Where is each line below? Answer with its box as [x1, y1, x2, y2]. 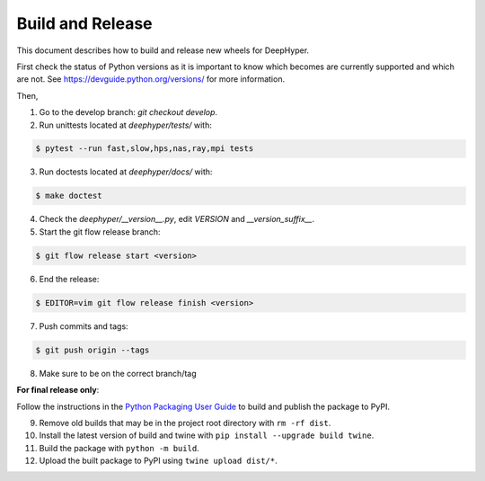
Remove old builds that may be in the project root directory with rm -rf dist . [39, 417, 331, 428]
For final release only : [16, 385, 100, 396]
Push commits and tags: [39, 320, 129, 332]
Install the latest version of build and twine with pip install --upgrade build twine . [39, 430, 375, 441]
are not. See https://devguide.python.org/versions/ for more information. [16, 74, 286, 85]
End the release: [39, 273, 100, 284]
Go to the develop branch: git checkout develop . [39, 107, 218, 118]
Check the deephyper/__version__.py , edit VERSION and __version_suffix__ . [39, 214, 315, 225]
